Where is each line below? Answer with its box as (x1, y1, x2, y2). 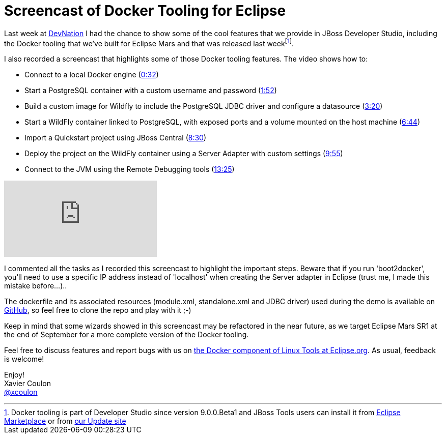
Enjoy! (4, 370, 25, 379)
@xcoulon (4, 388, 38, 397)
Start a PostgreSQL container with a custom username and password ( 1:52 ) (24, 86, 277, 95)
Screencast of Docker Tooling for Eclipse (4, 2, 286, 19)
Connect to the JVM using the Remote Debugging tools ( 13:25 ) (24, 165, 235, 174)
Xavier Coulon (4, 379, 51, 388)
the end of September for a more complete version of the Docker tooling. (4, 330, 249, 339)
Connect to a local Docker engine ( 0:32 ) (24, 70, 159, 79)
